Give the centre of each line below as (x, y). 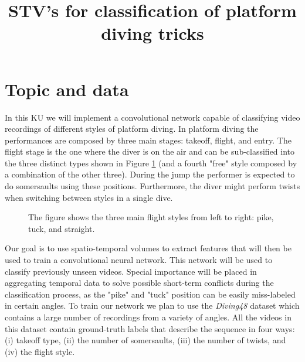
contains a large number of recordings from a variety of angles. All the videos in (148, 317)
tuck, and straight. (62, 228)
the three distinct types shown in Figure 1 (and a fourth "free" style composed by (151, 163)
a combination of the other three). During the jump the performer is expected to (150, 174)
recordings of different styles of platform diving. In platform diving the (132, 129)
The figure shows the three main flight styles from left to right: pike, (151, 217)
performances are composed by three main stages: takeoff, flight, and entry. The (148, 140)
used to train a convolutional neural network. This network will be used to (139, 260)
